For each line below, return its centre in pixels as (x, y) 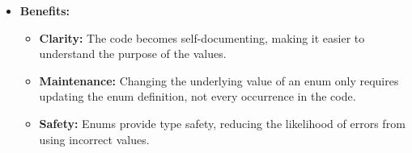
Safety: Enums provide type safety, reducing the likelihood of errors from (222, 123)
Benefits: (45, 10)
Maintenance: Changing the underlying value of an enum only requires (219, 80)
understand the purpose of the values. (133, 54)
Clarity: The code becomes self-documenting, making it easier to (202, 37)
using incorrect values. (94, 139)
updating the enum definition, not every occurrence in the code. (198, 96)
